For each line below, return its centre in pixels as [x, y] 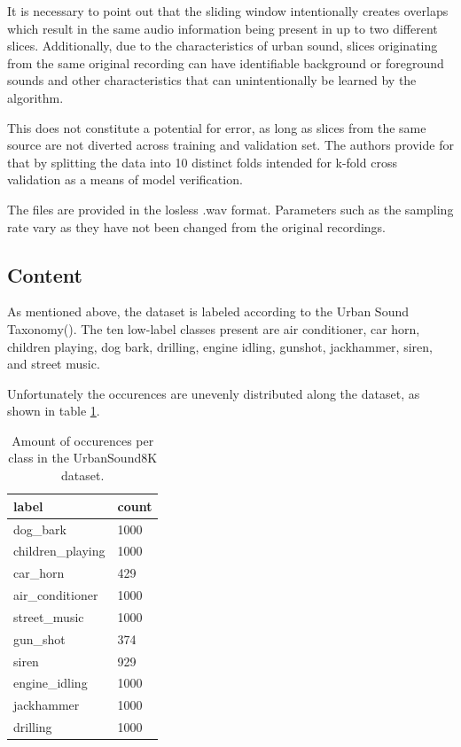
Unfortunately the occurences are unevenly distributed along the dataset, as [214, 393]
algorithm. [35, 97]
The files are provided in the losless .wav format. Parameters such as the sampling [230, 209]
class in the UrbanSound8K [83, 458]
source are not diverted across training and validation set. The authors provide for [230, 145]
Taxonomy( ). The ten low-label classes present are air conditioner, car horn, [214, 328]
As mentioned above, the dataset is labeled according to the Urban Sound [208, 311]
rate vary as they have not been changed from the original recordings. [196, 226]
